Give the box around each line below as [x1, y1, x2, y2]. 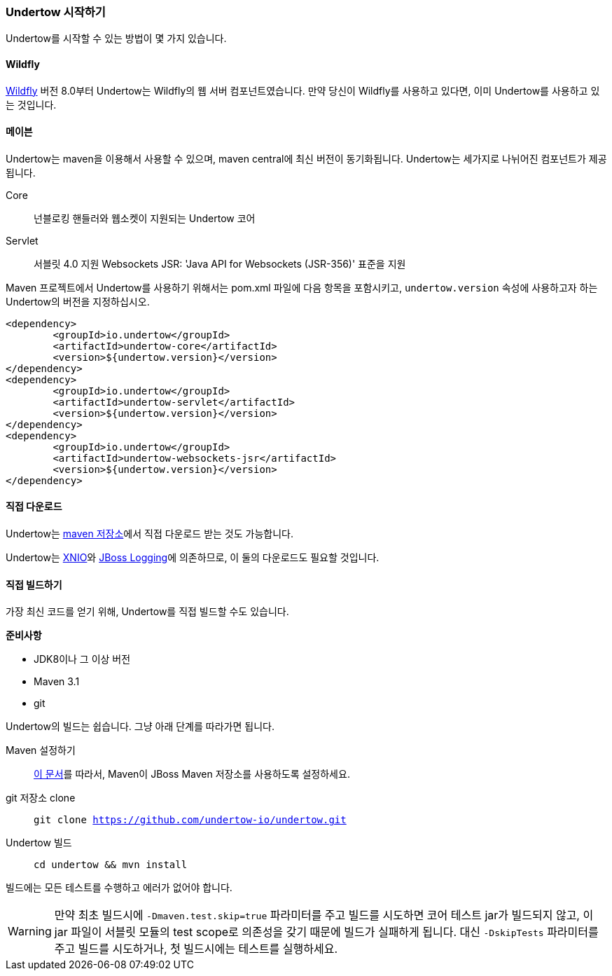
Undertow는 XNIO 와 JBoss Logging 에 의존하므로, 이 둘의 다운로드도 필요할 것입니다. [6, 551, 380, 564]
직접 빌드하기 [6, 578, 62, 591]
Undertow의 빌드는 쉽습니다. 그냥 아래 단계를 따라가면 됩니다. [6, 720, 274, 733]
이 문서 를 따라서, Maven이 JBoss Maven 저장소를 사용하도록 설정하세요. [34, 768, 350, 781]
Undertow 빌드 [6, 837, 72, 849]
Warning [8, 924, 52, 939]
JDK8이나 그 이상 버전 [34, 653, 131, 666]
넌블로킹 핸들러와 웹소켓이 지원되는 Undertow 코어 [34, 212, 256, 224]
